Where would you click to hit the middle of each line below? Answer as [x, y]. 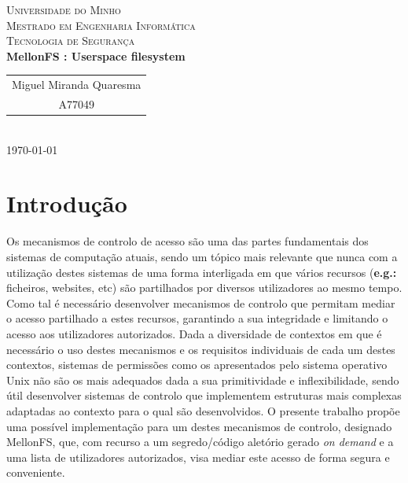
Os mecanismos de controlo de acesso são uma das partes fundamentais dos [187, 241]
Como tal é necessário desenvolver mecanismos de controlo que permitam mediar [201, 302]
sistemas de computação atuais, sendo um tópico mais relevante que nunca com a [202, 256]
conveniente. [36, 472]
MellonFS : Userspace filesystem [96, 55]
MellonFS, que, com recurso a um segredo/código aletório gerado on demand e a [200, 442]
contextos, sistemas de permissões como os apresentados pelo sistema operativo [197, 365]
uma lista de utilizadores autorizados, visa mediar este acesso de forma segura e [198, 457]
